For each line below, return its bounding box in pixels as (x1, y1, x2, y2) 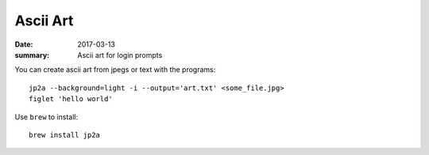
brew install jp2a (29, 130, 101, 139)
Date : (14, 40, 33, 49)
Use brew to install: (14, 112, 79, 122)
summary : (14, 50, 50, 59)
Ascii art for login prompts (77, 50, 163, 59)
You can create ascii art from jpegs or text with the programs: (14, 65, 216, 74)
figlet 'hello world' (29, 95, 113, 104)
